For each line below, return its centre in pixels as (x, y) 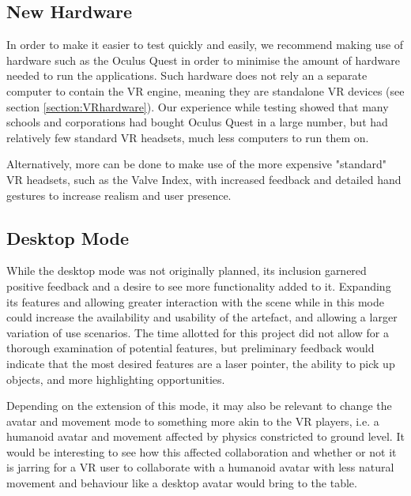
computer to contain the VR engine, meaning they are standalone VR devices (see (205, 90)
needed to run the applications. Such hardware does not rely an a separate (187, 75)
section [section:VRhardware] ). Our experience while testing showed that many (198, 106)
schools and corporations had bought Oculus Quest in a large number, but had (197, 122)
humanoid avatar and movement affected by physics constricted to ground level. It (205, 436)
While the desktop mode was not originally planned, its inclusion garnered (187, 271)
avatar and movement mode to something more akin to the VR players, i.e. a (193, 421)
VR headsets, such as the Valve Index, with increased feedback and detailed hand (204, 179)
